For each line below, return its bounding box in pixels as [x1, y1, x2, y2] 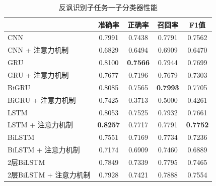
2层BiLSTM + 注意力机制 [8, 169, 91, 179]
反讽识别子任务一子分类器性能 [58, 2, 158, 12]
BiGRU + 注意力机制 [8, 94, 76, 105]
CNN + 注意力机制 [8, 45, 69, 55]
